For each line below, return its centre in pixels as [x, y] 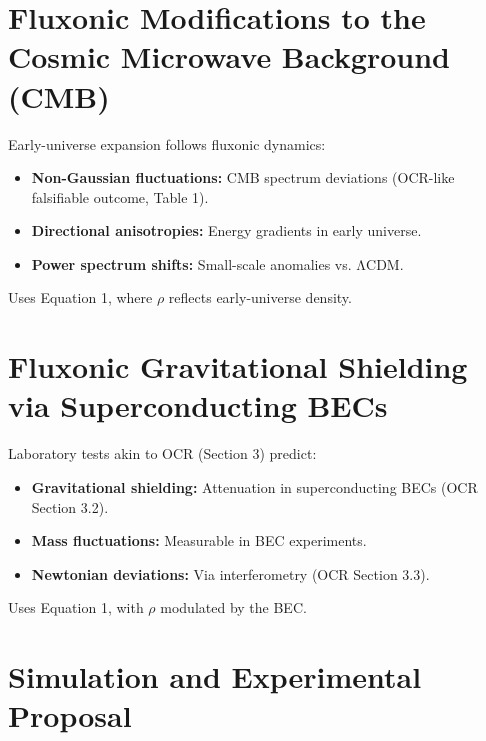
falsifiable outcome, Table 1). [120, 196]
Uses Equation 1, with [76, 607]
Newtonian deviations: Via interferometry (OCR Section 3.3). [230, 573]
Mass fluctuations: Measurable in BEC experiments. [199, 540]
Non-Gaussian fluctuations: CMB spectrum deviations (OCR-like [243, 177]
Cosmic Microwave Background [229, 56]
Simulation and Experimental [215, 676]
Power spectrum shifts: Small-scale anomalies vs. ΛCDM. [217, 263]
